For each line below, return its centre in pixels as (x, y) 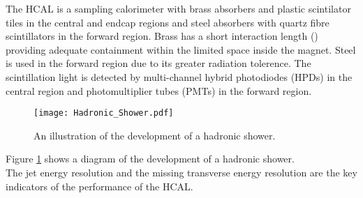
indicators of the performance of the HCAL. (99, 186)
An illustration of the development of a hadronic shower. (155, 135)
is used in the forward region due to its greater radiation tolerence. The (158, 63)
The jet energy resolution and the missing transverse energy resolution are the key (181, 172)
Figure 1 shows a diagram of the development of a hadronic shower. (150, 159)
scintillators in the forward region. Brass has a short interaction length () (162, 36)
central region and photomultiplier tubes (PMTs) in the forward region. (159, 90)
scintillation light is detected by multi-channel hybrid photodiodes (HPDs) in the (179, 76)
